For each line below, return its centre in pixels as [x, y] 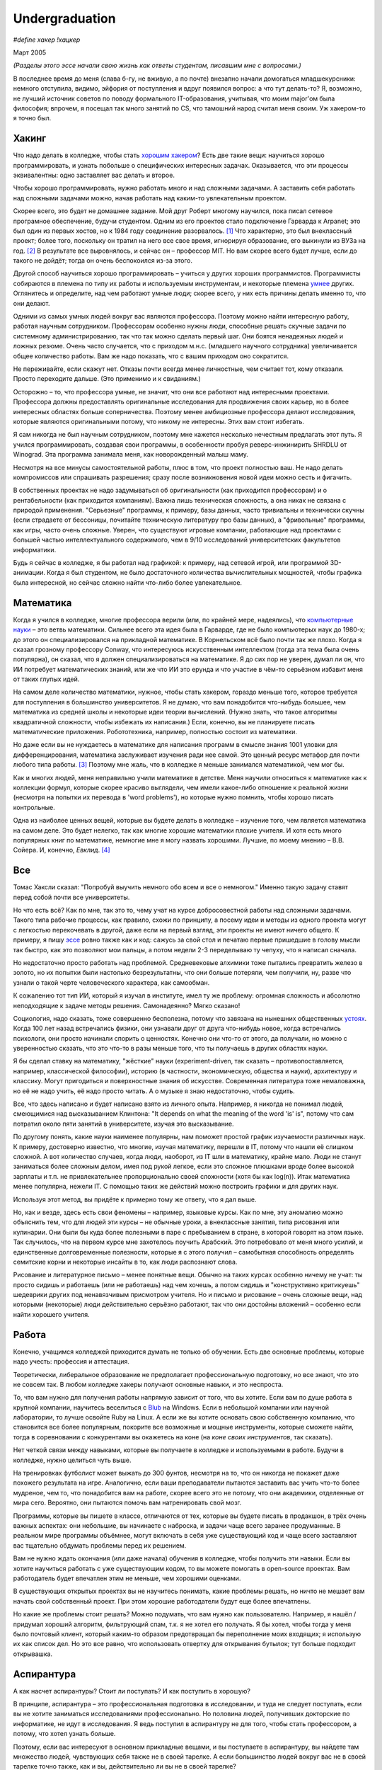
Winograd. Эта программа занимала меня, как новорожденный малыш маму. [131, 455]
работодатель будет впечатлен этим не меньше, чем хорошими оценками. [127, 1578]
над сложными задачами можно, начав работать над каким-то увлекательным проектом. [150, 198]
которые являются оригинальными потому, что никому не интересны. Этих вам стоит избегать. [158, 421]
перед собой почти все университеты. [71, 897]
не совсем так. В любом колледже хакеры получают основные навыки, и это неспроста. [148, 1384]
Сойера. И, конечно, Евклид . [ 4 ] [62, 850]
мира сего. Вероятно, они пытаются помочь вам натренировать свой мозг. [127, 1503]
